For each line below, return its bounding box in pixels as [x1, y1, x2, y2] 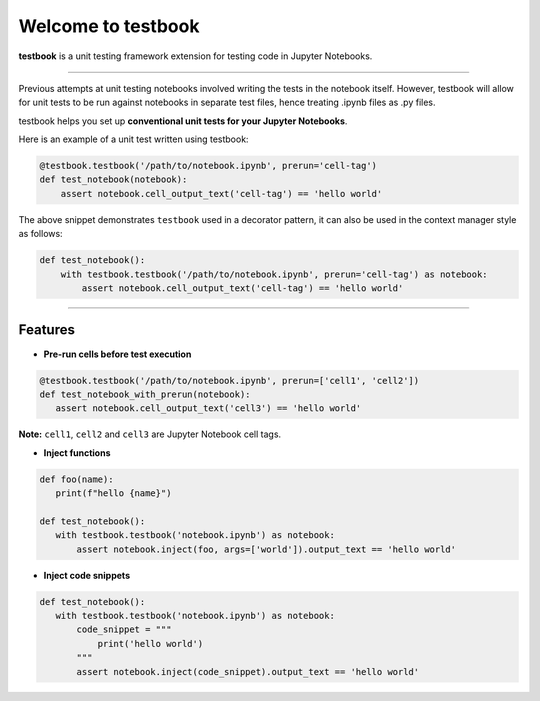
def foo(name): [39, 473, 114, 485]
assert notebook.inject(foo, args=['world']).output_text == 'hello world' [76, 543, 457, 555]
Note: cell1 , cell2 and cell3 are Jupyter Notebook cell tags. [18, 428, 282, 440]
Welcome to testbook [18, 15, 200, 37]
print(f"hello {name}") [55, 488, 172, 499]
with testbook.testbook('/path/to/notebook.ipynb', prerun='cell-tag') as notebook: [60, 268, 489, 280]
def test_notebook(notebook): [39, 174, 188, 185]
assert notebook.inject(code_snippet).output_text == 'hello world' [76, 666, 420, 677]
